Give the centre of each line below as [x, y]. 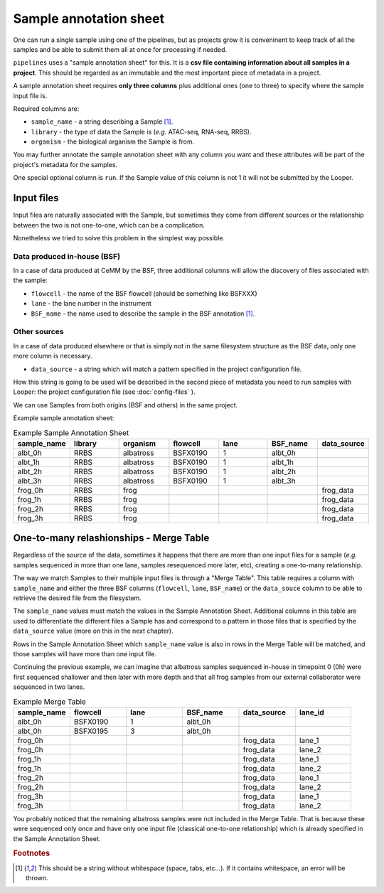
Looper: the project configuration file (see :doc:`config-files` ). [104, 392]
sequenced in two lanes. [49, 687]
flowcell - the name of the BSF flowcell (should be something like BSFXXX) [144, 293]
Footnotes [32, 853]
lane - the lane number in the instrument [91, 304]
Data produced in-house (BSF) [67, 256]
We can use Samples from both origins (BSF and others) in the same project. [126, 405]
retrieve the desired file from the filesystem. [77, 598]
